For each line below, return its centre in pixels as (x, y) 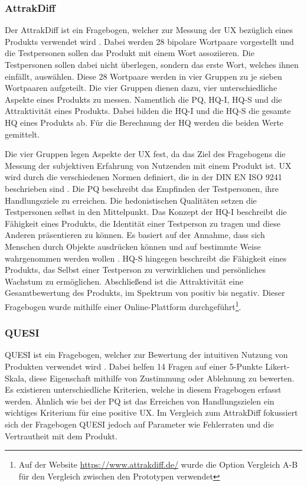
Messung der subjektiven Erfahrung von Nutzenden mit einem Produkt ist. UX (148, 165)
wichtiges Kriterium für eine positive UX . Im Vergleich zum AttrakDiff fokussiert (151, 412)
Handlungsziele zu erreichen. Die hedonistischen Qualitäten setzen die (131, 200)
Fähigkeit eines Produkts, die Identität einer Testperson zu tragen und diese (143, 223)
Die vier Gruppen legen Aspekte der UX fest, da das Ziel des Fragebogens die (145, 154)
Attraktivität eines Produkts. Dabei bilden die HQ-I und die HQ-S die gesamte (148, 111)
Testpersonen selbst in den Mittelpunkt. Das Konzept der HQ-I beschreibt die (146, 212)
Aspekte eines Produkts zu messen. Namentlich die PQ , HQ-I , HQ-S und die (143, 99)
